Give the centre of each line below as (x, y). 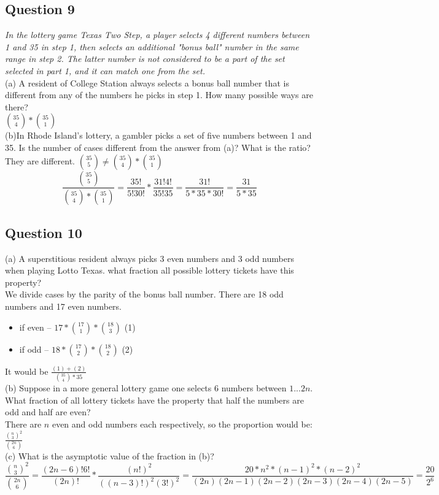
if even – (35, 327)
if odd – (34, 349)
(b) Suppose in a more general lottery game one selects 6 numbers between (146, 388)
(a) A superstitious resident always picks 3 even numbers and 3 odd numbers (150, 258)
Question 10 (44, 232)
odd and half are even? (48, 412)
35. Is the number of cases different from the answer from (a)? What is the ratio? (158, 147)
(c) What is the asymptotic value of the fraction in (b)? (110, 455)
